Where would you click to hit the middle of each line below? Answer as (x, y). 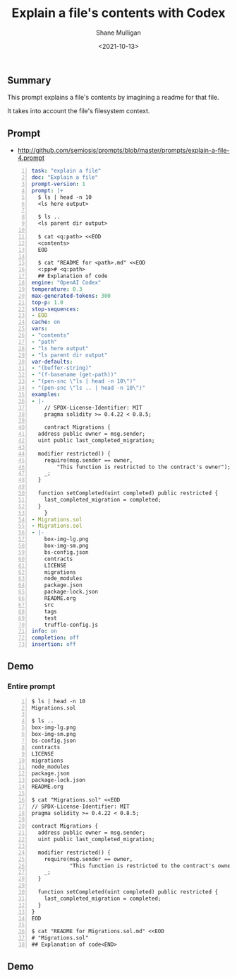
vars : (39, 329)
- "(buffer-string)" (62, 368)
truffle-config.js (71, 625)
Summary (29, 80)
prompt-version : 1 (59, 184)
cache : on (46, 322)
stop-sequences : (55, 309)
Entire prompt (31, 686)
